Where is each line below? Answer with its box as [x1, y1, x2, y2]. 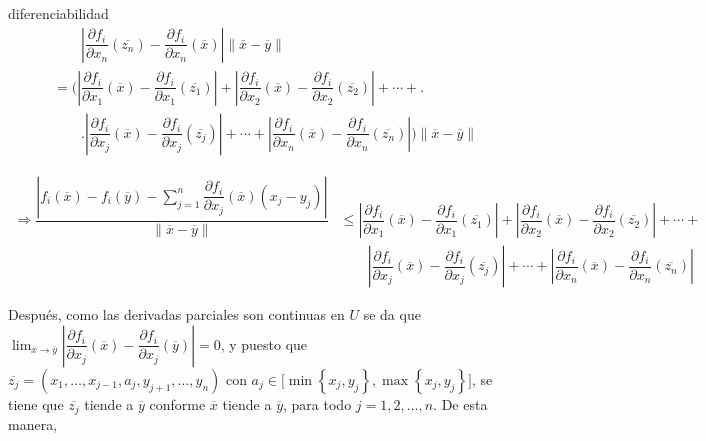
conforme [149, 393, 206, 414]
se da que [363, 304, 421, 325]
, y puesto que [220, 333, 308, 354]
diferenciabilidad [8, 3, 109, 23]
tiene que [8, 393, 64, 414]
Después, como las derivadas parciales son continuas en [8, 304, 345, 325]
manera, [8, 414, 58, 435]
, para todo [283, 393, 352, 414]
